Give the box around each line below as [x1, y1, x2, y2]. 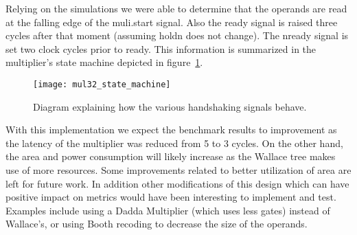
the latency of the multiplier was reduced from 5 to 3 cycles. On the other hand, [5, 135, 343, 150]
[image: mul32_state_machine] [33, 79, 171, 89]
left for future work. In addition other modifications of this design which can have [5, 176, 349, 190]
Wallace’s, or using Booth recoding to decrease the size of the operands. [5, 216, 308, 231]
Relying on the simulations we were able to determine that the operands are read [5, 1, 347, 15]
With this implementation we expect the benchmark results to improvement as [5, 122, 337, 137]
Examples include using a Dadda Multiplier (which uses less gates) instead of [5, 203, 330, 217]
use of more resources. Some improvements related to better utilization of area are [5, 163, 352, 177]
